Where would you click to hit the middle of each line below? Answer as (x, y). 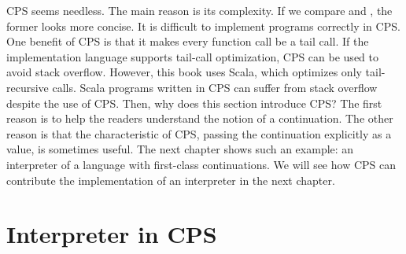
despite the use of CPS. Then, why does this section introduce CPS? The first (194, 103)
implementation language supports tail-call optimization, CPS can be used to (192, 56)
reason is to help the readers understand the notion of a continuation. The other (200, 118)
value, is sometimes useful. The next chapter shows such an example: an (180, 149)
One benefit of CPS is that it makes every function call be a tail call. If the (188, 41)
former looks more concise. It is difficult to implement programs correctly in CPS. (203, 26)
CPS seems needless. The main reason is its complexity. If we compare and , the (199, 10)
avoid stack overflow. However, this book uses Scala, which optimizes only (184, 72)
